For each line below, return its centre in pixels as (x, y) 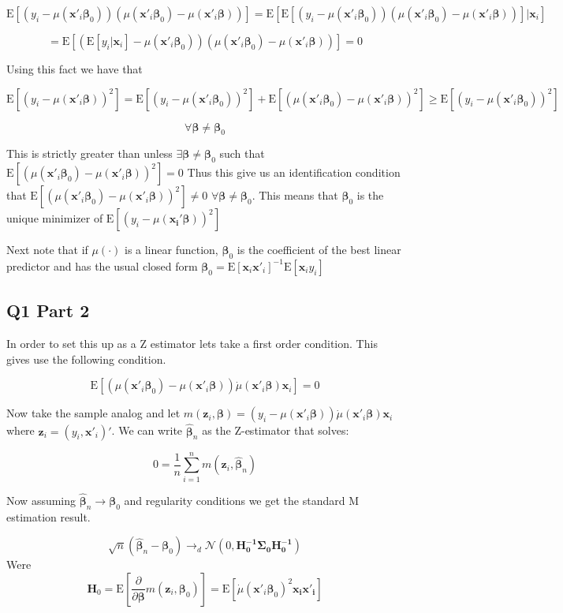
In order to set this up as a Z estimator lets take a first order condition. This (192, 344)
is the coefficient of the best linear (319, 250)
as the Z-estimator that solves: (276, 430)
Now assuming (41, 500)
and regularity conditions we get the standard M (241, 500)
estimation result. (48, 516)
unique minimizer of (55, 218)
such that (242, 153)
